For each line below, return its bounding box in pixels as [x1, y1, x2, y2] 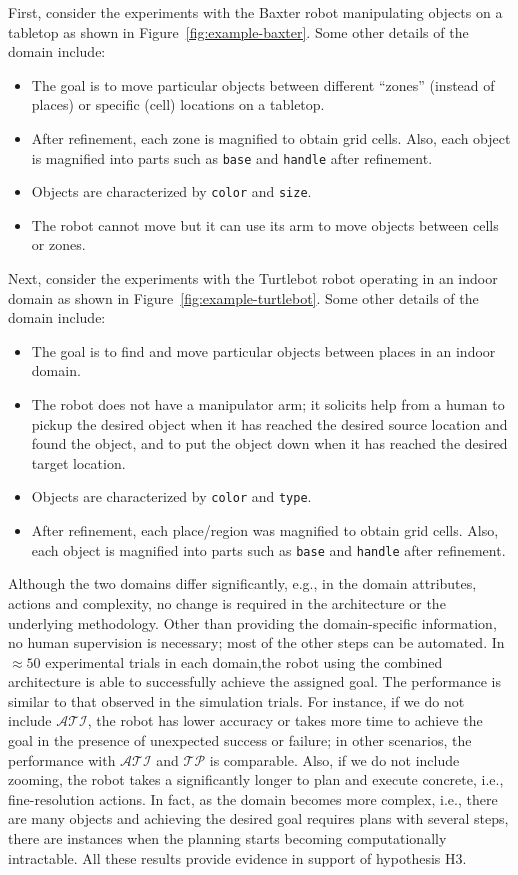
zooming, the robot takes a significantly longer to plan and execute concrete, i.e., [8, 769, 504, 790]
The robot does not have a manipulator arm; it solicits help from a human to [31, 394, 505, 415]
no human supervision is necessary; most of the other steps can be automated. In [8, 632, 505, 653]
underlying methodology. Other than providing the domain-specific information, [8, 612, 497, 633]
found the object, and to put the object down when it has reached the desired [31, 433, 508, 454]
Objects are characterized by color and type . [31, 486, 312, 507]
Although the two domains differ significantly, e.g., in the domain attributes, [8, 573, 477, 594]
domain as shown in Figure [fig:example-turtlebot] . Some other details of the [8, 287, 479, 308]
